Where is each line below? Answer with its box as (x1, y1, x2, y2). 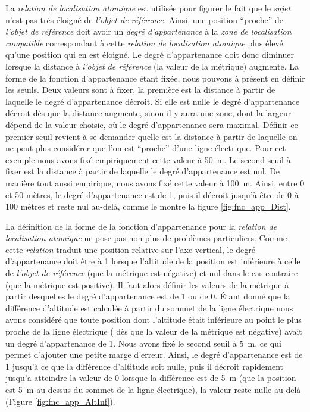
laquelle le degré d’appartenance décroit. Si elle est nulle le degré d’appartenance (5, 95, 300, 107)
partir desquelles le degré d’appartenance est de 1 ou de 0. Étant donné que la (5, 290, 290, 302)
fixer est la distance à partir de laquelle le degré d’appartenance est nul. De (5, 165, 280, 177)
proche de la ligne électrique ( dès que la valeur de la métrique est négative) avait (5, 325, 302, 338)
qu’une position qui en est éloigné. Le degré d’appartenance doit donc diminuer (5, 48, 295, 61)
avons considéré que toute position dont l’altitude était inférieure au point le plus (5, 313, 302, 326)
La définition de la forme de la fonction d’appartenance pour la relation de (5, 220, 277, 232)
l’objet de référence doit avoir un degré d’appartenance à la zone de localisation (5, 25, 292, 38)
